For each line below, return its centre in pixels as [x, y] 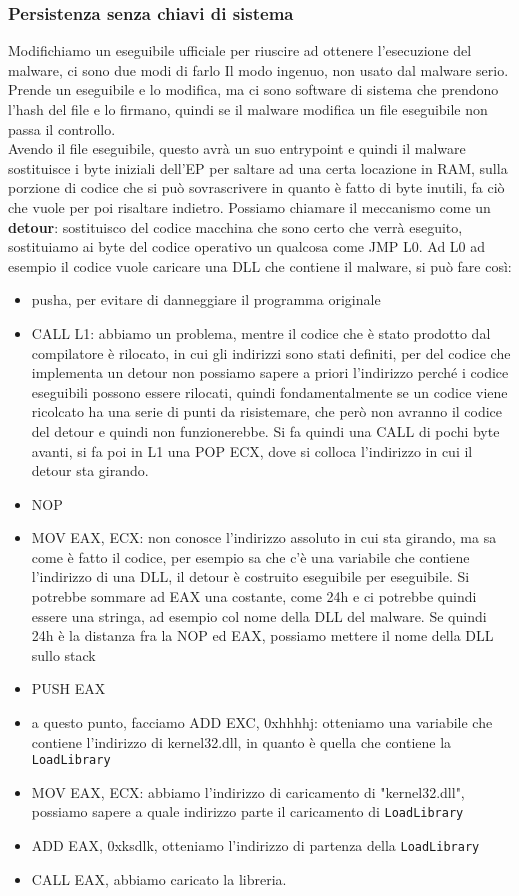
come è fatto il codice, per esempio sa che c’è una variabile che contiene [250, 556]
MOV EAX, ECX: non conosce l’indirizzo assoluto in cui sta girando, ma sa [264, 537]
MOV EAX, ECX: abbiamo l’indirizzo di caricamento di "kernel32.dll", [248, 791]
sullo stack [63, 654]
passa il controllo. [62, 128]
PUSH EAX [68, 688]
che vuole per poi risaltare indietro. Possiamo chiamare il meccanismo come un [249, 206]
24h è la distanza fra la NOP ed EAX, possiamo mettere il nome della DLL [262, 635]
